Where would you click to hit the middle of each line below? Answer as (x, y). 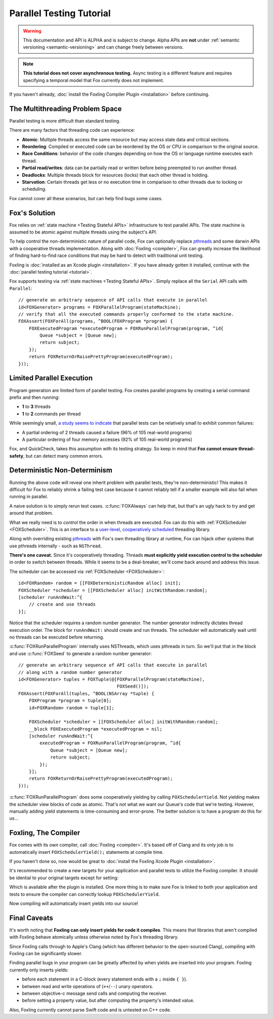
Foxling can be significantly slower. (46, 954)
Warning (32, 31)
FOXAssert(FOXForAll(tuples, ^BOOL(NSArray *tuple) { (86, 693)
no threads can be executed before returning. (57, 637)
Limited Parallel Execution (51, 378)
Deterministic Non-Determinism (61, 470)
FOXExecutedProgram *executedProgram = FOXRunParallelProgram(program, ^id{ (126, 328)
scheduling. (34, 189)
